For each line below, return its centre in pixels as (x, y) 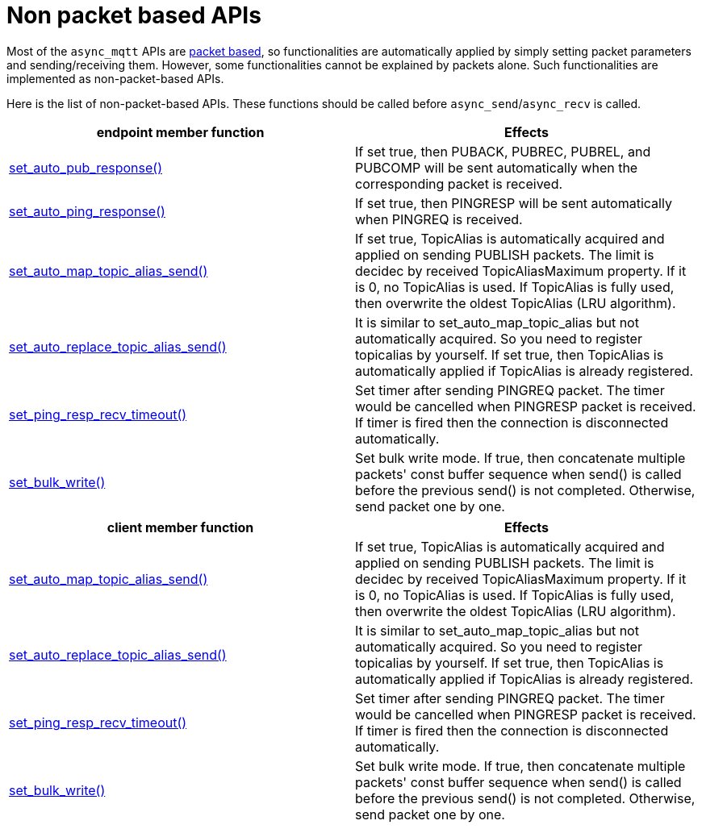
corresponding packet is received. (459, 183)
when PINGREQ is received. (439, 219)
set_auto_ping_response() (87, 211)
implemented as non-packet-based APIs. (115, 78)
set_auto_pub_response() (86, 167)
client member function (180, 527)
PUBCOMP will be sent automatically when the (497, 167)
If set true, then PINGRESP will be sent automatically (514, 203)
